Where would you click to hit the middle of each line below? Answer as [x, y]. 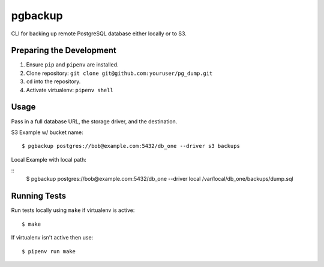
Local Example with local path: [49, 159]
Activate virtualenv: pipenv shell [70, 90]
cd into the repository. [53, 81]
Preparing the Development [64, 51]
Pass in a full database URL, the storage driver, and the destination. [94, 121]
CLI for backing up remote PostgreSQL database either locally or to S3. [99, 34]
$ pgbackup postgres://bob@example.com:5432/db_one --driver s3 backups [131, 146]
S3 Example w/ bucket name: [47, 132]
